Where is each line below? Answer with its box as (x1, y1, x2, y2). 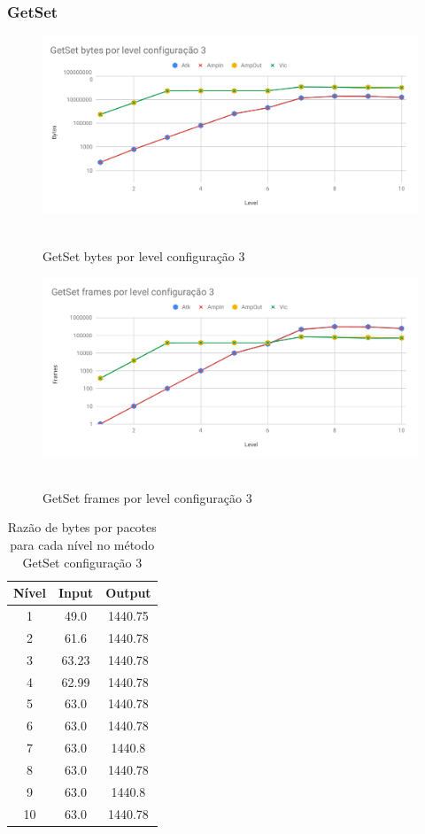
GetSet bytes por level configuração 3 (42, 247, 245, 266)
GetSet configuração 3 (22, 552, 143, 571)
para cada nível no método (10, 536, 155, 553)
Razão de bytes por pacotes (7, 518, 157, 537)
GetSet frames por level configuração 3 (42, 488, 252, 506)
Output (105, 583, 151, 602)
